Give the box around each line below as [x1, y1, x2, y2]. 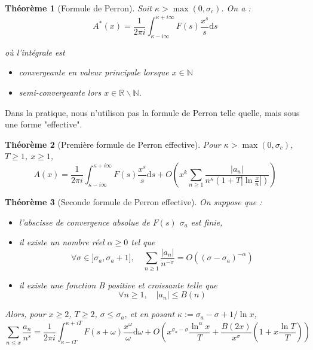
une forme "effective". [5, 118, 82, 130]
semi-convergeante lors [19, 86, 102, 99]
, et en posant [124, 308, 175, 320]
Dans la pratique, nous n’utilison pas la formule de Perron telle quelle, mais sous [5, 106, 300, 118]
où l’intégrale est [5, 45, 65, 58]
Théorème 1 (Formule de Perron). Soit [5, 2, 152, 14]
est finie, [191, 215, 223, 228]
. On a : [221, 2, 251, 14]
